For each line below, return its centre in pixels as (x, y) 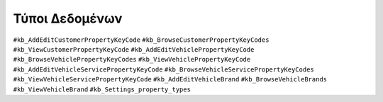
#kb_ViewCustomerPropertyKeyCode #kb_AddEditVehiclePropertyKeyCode (134, 49)
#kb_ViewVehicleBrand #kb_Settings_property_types (102, 89)
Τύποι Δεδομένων (68, 18)
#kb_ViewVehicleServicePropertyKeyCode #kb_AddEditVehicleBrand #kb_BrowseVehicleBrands (170, 79)
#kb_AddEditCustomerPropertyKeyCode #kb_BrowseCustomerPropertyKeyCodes (141, 40)
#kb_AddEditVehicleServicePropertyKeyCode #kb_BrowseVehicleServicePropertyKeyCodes (164, 69)
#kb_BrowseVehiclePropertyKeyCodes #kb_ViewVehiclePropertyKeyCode (132, 59)
